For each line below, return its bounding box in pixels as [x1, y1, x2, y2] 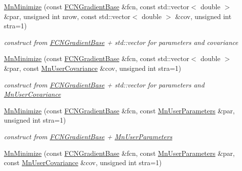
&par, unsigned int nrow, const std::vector [4, 11, 131, 21]
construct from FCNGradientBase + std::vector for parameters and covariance [4, 37, 238, 47]
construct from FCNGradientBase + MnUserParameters [4, 131, 173, 141]
